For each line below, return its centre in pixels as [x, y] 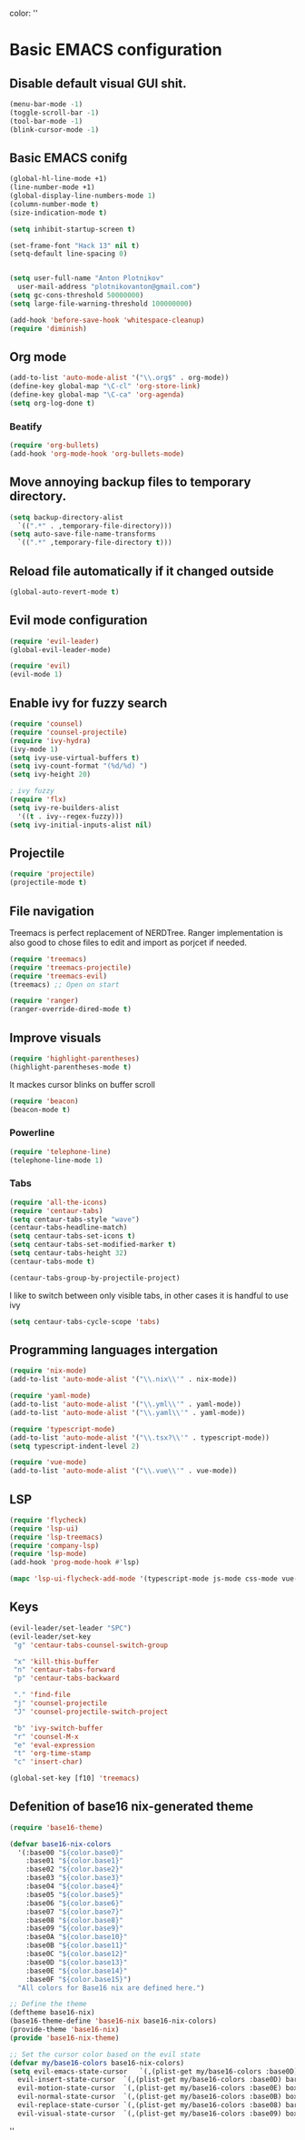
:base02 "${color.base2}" [75, 1869]
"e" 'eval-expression [54, 1745]
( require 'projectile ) [52, 874]
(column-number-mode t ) [54, 204]
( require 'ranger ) [44, 1001]
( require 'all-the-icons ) [58, 1202]
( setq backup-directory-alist [67, 517]
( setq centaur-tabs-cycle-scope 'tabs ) [85, 1321]
